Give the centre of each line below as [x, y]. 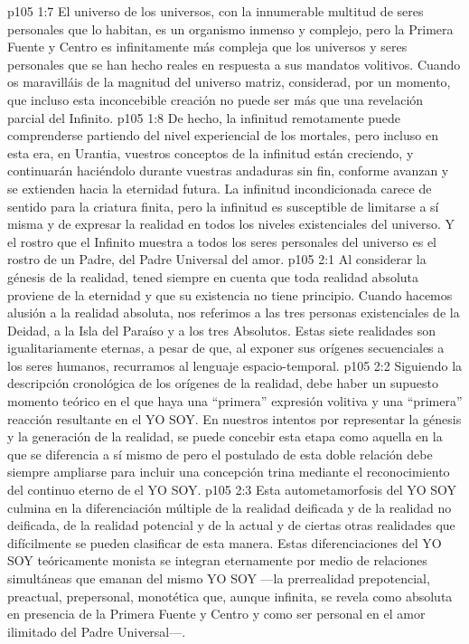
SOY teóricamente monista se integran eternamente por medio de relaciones [217, 560]
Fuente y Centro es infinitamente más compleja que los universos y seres [207, 47]
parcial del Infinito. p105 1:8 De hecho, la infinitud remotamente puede [204, 117]
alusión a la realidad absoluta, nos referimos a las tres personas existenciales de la [234, 313]
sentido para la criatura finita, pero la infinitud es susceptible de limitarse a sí [223, 206]
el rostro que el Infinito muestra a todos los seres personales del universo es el [222, 241]
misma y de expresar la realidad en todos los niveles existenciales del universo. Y [231, 224]
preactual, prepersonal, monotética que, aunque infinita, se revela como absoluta [230, 596]
